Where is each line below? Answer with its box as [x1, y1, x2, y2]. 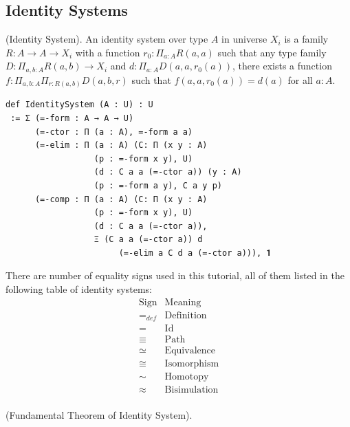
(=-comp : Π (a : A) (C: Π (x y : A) [34, 194, 208, 204]
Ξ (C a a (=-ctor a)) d [94, 234, 203, 245]
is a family [284, 32, 329, 46]
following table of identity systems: [6, 282, 152, 296]
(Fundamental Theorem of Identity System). [6, 408, 193, 422]
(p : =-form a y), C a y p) [94, 180, 222, 190]
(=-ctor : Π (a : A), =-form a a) [34, 127, 193, 137]
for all [287, 72, 313, 87]
